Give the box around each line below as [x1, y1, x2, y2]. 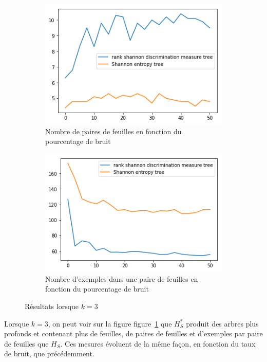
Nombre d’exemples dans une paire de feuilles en [45, 273, 198, 284]
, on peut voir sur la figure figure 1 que [48, 318, 172, 329]
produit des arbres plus [186, 318, 259, 329]
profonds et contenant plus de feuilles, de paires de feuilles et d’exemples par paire [4, 328, 263, 339]
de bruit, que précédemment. [4, 348, 94, 359]
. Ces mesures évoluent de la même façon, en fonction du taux [60, 338, 256, 349]
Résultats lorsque [25, 300, 79, 311]
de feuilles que [4, 338, 49, 349]
